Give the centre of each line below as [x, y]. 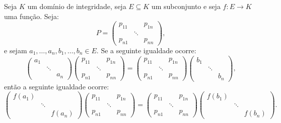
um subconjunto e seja [186, 6]
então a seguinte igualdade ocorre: [57, 86]
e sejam [16, 50]
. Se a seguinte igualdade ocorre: [146, 50]
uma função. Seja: [31, 16]
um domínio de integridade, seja [77, 6]
